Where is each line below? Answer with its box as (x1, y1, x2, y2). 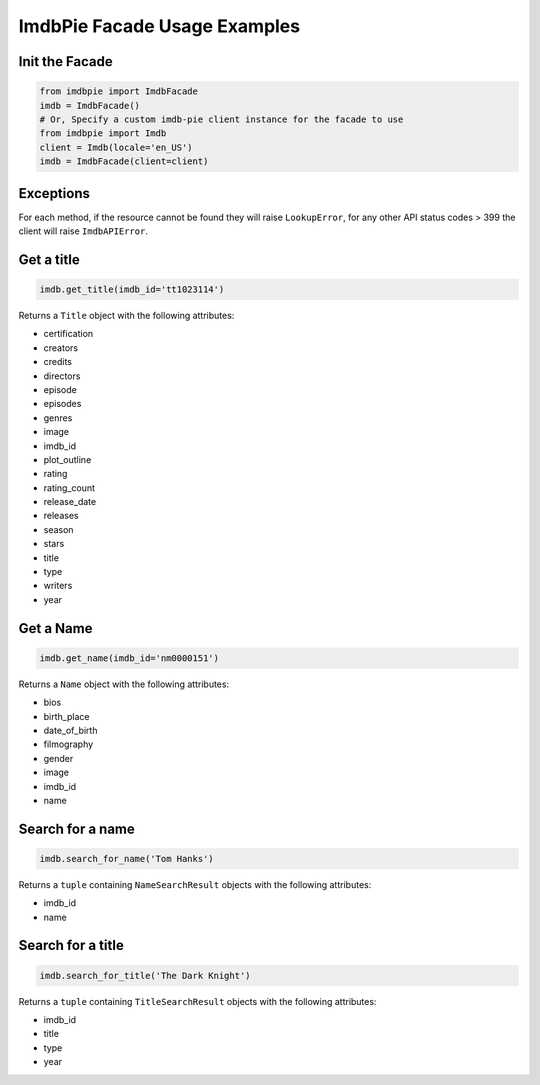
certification (43, 328, 94, 340)
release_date (43, 496, 97, 508)
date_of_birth (43, 724, 98, 736)
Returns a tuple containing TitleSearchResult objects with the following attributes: (18, 995, 377, 1007)
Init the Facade (18, 53, 114, 70)
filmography (43, 738, 94, 750)
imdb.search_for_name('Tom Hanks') (39, 853, 214, 864)
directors (43, 370, 81, 382)
